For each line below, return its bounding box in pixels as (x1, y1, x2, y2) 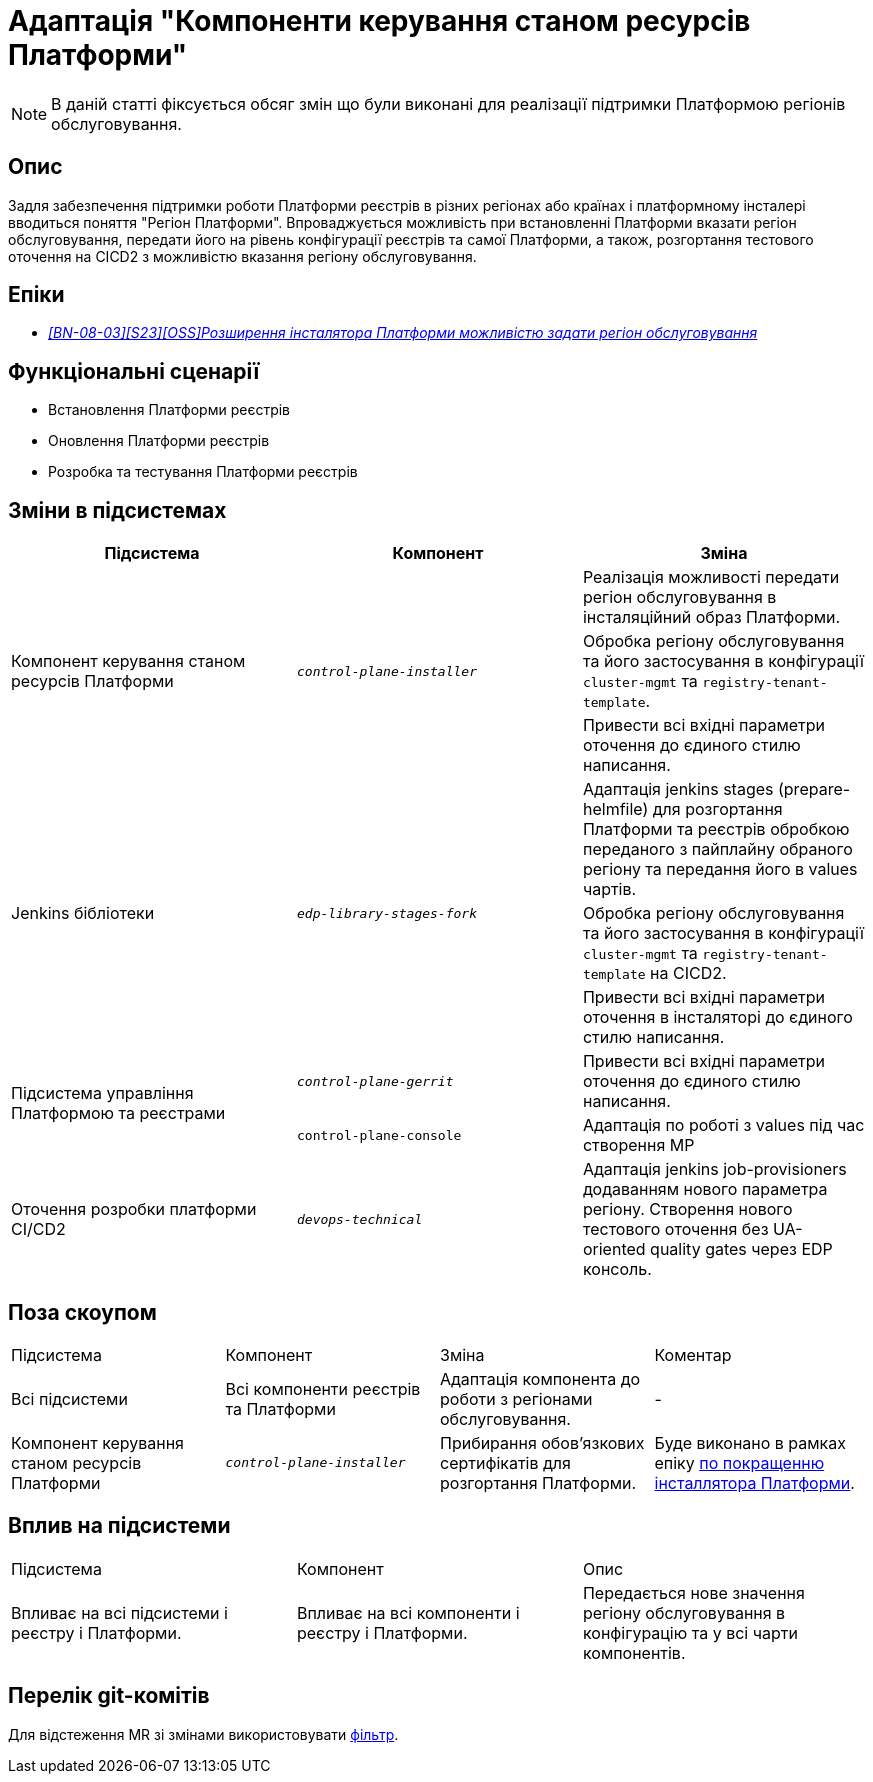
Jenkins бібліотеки (11, 903, 155, 924)
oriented (582, 1239, 646, 1260)
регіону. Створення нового (582, 1199, 793, 1220)
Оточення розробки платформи (11, 1199, 257, 1220)
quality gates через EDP (650, 1239, 833, 1260)
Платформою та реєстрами (11, 1103, 226, 1124)
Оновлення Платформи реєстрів (48, 432, 270, 450)
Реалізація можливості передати (582, 567, 840, 588)
